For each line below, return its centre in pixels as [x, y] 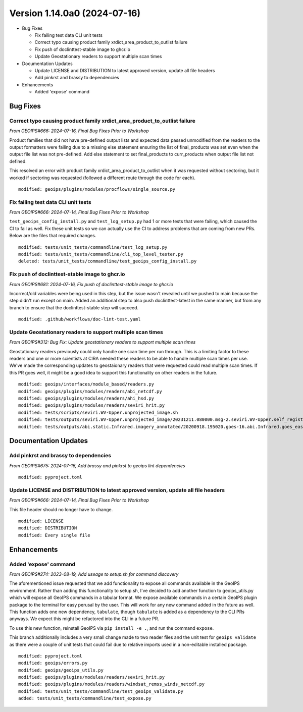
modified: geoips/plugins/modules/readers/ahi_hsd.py [86, 398]
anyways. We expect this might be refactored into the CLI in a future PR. [84, 619]
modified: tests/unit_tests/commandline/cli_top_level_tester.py [101, 254]
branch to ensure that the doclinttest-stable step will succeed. [74, 307]
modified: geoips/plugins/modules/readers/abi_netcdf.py [90, 391]
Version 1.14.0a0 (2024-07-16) [75, 13]
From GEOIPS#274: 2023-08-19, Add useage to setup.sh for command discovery [94, 574]
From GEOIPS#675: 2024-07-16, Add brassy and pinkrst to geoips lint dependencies [97, 465]
